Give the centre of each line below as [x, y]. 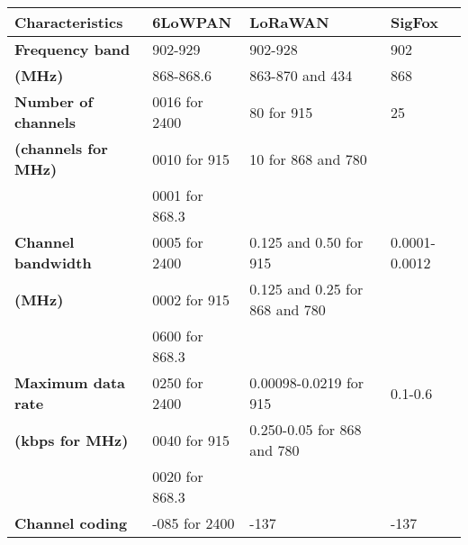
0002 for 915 [191, 299]
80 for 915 [281, 112]
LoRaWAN [289, 22]
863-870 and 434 [301, 75]
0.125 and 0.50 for [306, 242]
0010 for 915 [191, 159]
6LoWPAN [192, 22]
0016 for [178, 101]
